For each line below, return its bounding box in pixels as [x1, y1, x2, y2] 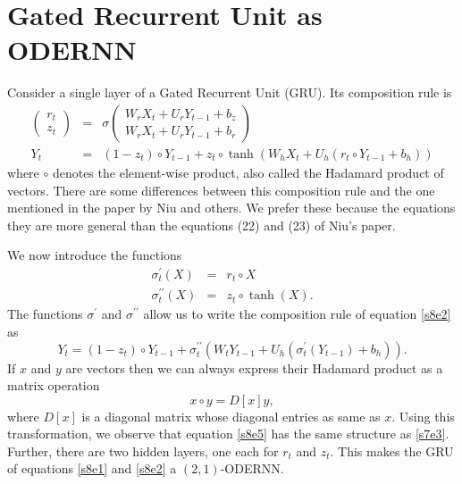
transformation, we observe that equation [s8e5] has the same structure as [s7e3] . [7, 424, 449, 443]
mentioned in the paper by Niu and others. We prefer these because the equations [7, 198, 456, 217]
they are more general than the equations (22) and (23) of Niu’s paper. [7, 215, 396, 234]
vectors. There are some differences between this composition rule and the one [7, 180, 435, 199]
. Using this [391, 406, 455, 425]
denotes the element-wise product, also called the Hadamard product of [52, 163, 444, 181]
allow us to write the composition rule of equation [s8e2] [143, 305, 451, 323]
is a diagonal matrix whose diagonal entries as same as [81, 406, 381, 425]
